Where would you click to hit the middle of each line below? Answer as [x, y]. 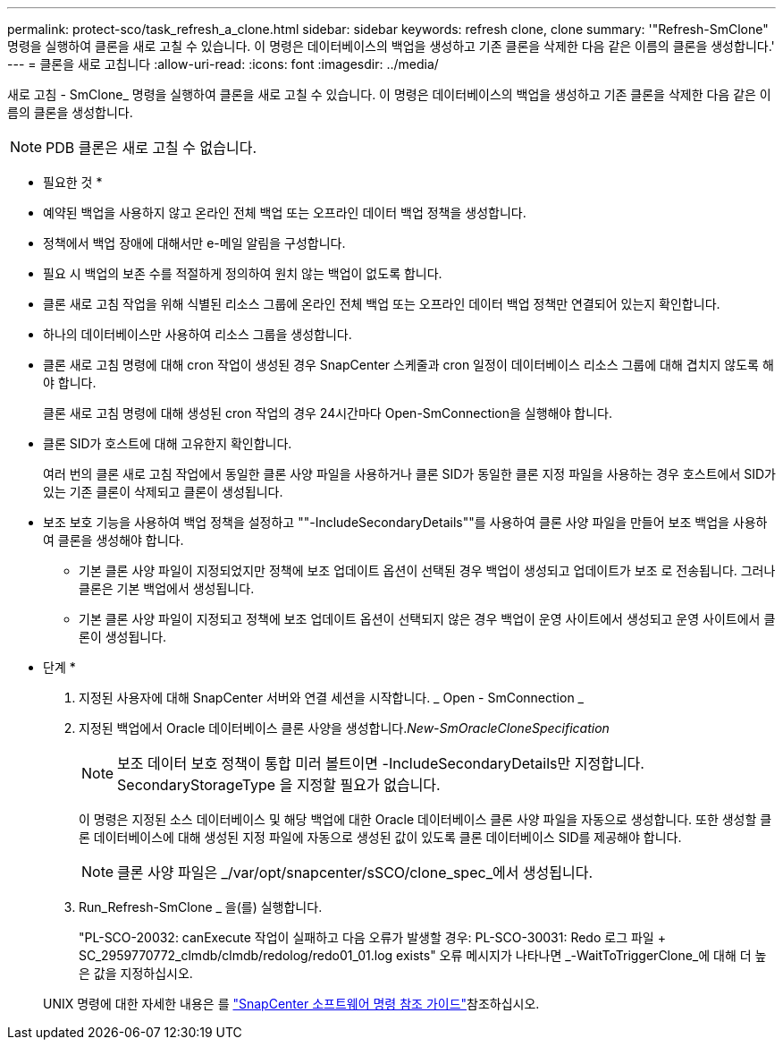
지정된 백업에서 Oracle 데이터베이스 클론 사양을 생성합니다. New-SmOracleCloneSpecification [344, 728]
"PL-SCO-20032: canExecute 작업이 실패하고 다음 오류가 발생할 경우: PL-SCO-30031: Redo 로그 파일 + [372, 937]
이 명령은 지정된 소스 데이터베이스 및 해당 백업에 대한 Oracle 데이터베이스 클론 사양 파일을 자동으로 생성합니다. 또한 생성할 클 [425, 819]
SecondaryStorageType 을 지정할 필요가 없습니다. [279, 785]
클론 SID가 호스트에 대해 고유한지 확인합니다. [168, 443]
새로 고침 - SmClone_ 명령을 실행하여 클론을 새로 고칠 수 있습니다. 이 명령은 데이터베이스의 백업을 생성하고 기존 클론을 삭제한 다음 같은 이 [389, 94]
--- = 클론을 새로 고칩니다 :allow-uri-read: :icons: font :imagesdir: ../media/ [223, 64]
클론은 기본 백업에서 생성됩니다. [167, 588]
